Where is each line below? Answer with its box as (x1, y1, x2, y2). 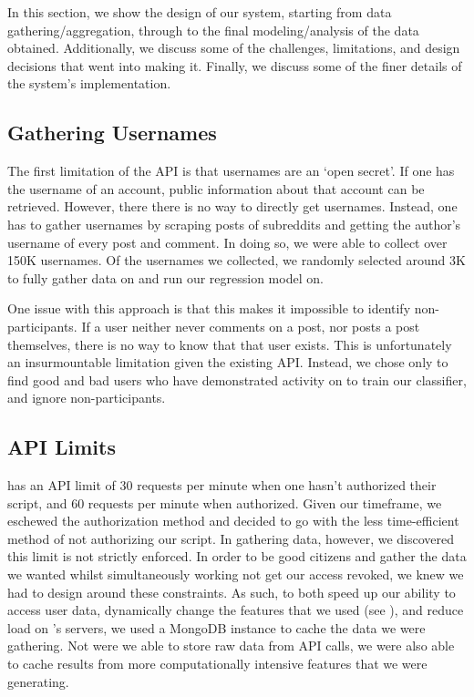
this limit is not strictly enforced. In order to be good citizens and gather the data (7, 547, 467, 566)
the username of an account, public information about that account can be (7, 179, 425, 198)
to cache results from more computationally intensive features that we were (7, 654, 428, 673)
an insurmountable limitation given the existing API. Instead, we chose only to (7, 353, 448, 372)
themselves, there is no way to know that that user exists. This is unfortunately (7, 334, 452, 354)
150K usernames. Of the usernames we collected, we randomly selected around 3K (7, 251, 466, 270)
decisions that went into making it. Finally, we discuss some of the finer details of (7, 56, 462, 75)
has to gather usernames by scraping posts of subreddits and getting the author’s (7, 214, 461, 233)
